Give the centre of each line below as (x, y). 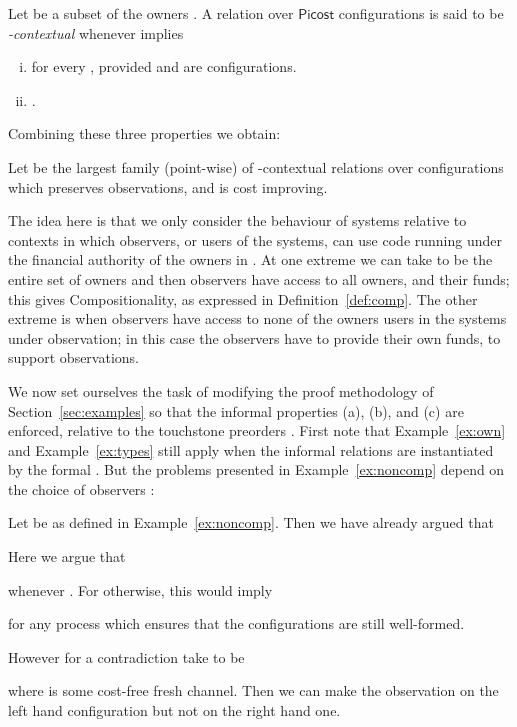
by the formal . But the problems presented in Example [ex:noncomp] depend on (256, 469)
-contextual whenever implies (96, 32)
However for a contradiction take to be (126, 656)
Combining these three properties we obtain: (144, 133)
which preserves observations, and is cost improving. (168, 186)
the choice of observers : (81, 488)
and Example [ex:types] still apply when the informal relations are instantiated (251, 449)
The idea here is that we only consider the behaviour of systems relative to (237, 220)
